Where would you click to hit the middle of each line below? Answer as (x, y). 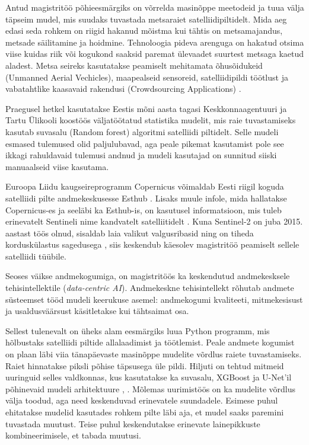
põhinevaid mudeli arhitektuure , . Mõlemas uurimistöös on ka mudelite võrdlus (150, 388)
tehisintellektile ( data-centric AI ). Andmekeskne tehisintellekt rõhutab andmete (150, 288)
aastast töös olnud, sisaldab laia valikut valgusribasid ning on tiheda (130, 233)
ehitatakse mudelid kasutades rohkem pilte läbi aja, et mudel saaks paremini (145, 412)
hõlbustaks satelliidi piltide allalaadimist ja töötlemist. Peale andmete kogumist (150, 342)
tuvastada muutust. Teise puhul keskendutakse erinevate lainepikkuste (133, 423)
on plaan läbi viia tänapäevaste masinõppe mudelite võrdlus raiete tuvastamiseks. (154, 354)
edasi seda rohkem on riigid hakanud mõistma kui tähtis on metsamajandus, (144, 31)
